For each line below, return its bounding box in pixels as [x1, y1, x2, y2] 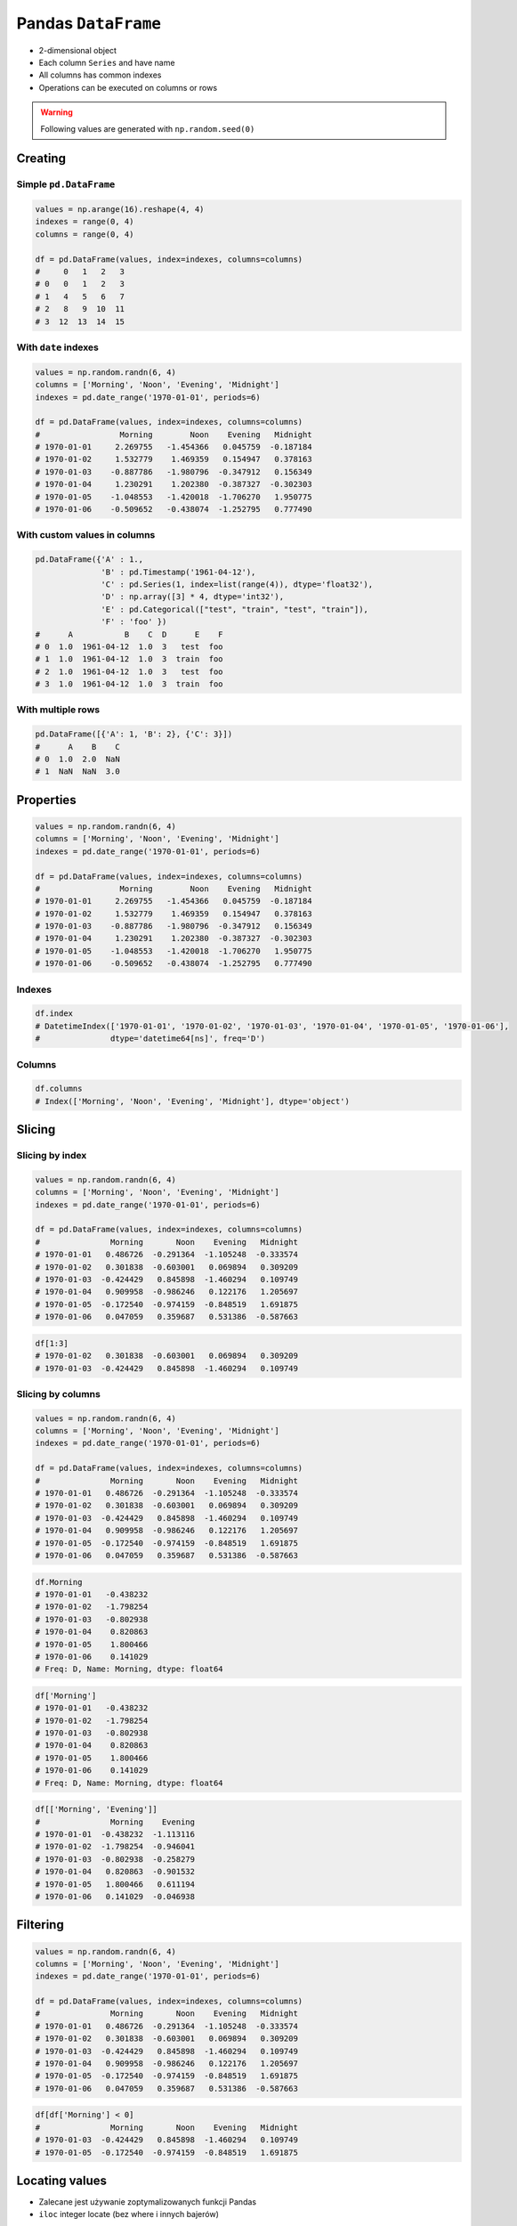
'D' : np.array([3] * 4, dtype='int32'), [101, 592, 285, 602]
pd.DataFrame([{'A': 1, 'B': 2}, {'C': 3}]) [35, 729, 233, 739]
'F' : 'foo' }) [101, 617, 167, 627]
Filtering [16, 1917, 64, 1932]
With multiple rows [16, 703, 101, 716]
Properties [16, 792, 77, 808]
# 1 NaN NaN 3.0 [35, 767, 120, 776]
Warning [40, 107, 73, 118]
